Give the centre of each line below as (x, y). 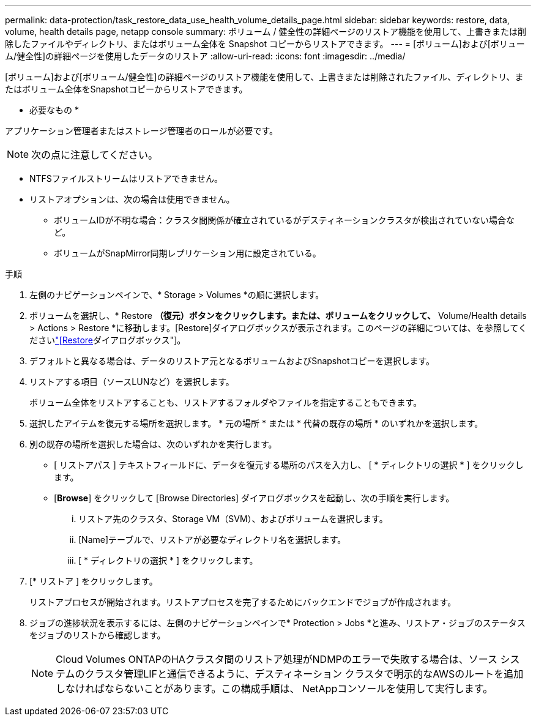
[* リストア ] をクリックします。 (94, 581)
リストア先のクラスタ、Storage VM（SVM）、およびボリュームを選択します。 (233, 519)
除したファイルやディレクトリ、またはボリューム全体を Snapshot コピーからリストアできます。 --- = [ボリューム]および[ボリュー (265, 44)
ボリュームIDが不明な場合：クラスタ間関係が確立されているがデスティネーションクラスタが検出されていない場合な (284, 220)
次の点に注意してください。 (95, 155)
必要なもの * (54, 110)
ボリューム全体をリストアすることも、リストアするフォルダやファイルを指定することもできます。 (226, 402)
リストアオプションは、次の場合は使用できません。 (132, 199)
